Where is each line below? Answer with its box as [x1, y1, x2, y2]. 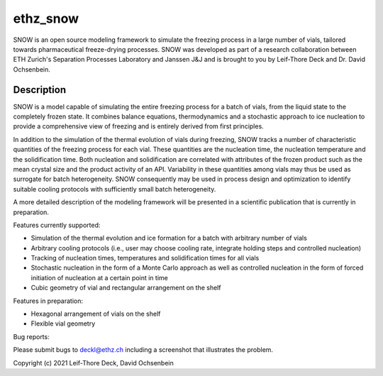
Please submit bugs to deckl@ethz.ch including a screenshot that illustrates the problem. [13, 345, 273, 354]
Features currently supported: [13, 221, 101, 229]
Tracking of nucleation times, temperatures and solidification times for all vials [30, 254, 260, 262]
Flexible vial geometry [30, 319, 96, 328]
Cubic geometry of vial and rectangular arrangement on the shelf [30, 284, 221, 292]
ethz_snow [13, 11, 79, 26]
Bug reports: [13, 332, 50, 341]
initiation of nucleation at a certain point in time [30, 273, 168, 282]
